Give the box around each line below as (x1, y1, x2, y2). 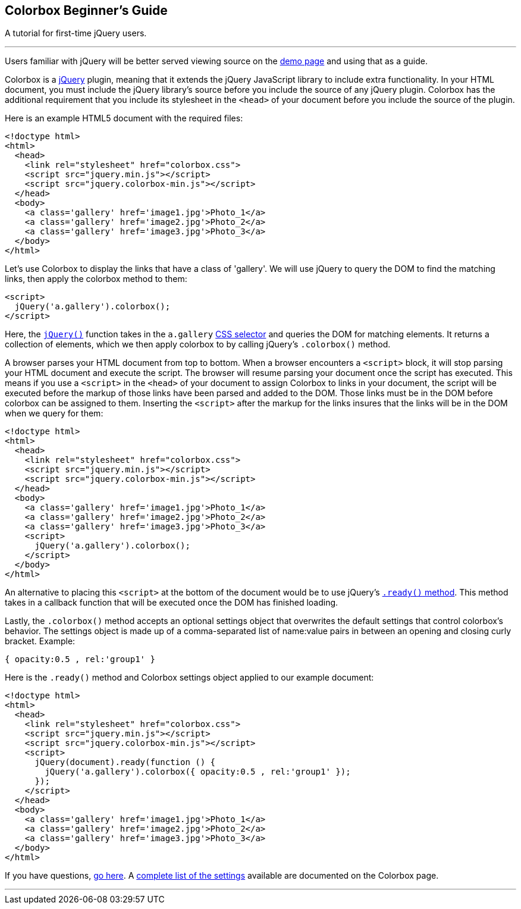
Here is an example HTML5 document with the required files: (5, 113, 243, 124)
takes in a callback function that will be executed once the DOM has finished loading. (5, 597, 338, 608)
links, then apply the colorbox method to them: (5, 274, 187, 284)
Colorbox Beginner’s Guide (5, 3, 168, 18)
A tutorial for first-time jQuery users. (5, 28, 147, 39)
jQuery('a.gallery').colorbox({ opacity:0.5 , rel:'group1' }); (45, 767, 351, 777)
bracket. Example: (5, 636, 76, 647)
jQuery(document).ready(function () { (34, 757, 216, 767)
